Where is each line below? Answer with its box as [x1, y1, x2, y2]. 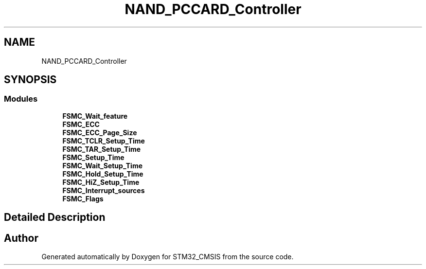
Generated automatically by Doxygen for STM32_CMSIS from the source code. [41, 252, 294, 261]
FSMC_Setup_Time [62, 153, 124, 161]
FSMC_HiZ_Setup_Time [62, 178, 140, 186]
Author [4, 232, 38, 244]
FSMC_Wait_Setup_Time [62, 161, 143, 170]
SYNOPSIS [4, 73, 57, 86]
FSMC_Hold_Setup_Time [62, 169, 143, 178]
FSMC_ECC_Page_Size [62, 128, 137, 137]
